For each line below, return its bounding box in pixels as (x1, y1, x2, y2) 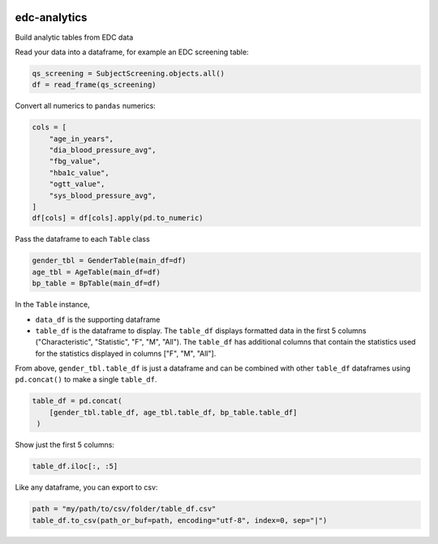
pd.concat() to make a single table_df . (15, 375, 157, 384)
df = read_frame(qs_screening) (32, 80, 157, 89)
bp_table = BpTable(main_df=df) (32, 279, 161, 288)
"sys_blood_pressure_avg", (49, 191, 157, 200)
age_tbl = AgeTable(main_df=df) (32, 268, 161, 276)
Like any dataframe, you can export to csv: (15, 482, 158, 492)
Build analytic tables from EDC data (15, 32, 134, 42)
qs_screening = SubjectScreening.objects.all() (32, 69, 225, 78)
